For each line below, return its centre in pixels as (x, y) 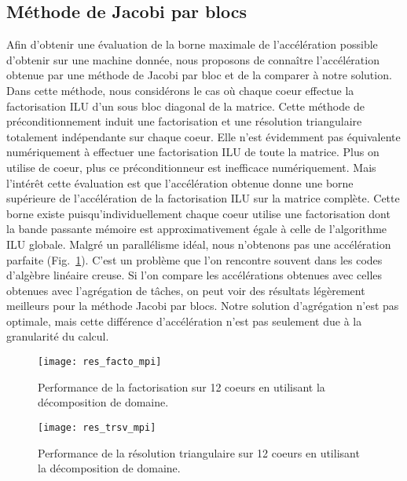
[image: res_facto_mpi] (100, 362)
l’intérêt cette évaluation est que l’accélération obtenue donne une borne (180, 182)
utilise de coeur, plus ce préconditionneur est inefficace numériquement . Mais (191, 167)
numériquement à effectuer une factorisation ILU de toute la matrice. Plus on (193, 152)
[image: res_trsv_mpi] (97, 427)
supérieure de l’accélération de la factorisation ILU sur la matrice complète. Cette (203, 198)
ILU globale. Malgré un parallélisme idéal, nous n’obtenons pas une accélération (199, 244)
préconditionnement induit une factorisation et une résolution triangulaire (184, 121)
